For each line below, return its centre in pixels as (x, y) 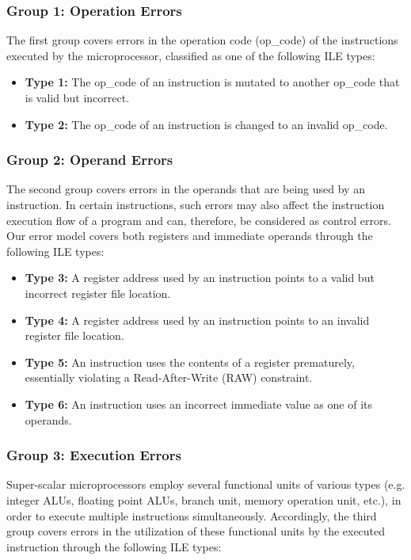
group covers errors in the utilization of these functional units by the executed (196, 531)
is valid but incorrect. (77, 97)
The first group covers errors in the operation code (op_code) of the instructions (202, 40)
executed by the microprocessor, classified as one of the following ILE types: (191, 55)
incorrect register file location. (98, 293)
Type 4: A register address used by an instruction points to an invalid (197, 320)
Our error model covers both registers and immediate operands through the (190, 236)
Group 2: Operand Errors (90, 160)
